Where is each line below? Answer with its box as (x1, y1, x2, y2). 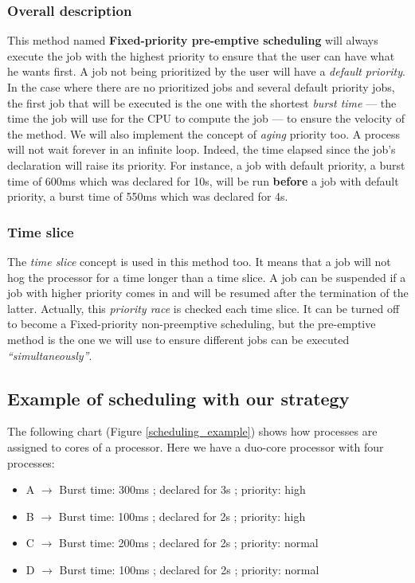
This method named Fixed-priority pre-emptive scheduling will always (7, 32, 378, 49)
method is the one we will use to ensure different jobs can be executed (7, 331, 350, 347)
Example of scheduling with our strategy (7, 385, 350, 410)
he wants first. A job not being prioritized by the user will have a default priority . (7, 63, 405, 80)
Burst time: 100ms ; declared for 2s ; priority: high (58, 507, 306, 524)
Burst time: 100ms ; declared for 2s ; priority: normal (59, 561, 319, 577)
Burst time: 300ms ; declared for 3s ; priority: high (59, 481, 306, 498)
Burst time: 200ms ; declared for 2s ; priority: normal (58, 534, 319, 551)
